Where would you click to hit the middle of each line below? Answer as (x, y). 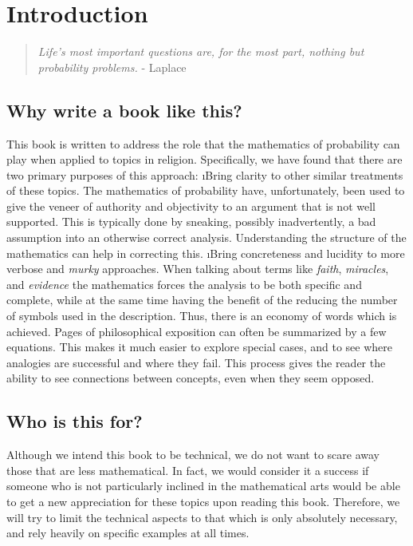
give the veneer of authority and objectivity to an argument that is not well (191, 206)
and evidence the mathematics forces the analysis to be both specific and (184, 284)
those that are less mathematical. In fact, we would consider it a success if (188, 470)
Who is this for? (75, 421)
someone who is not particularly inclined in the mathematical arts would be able (203, 486)
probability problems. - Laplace (112, 67)
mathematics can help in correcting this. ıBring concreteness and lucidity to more (206, 253)
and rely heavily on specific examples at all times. (128, 533)
